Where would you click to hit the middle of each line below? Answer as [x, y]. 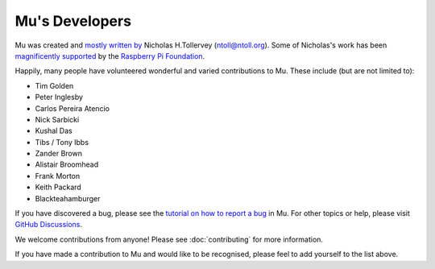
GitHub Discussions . [49, 225]
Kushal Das [54, 131]
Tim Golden [54, 85]
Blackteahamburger [68, 198]
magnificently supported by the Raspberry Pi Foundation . [110, 56]
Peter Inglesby [59, 97]
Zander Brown [58, 154]
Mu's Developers [73, 21]
